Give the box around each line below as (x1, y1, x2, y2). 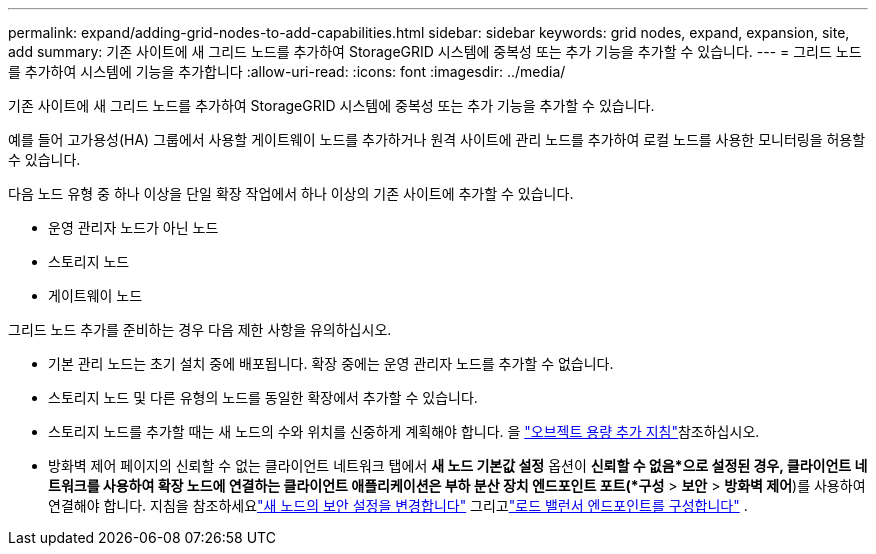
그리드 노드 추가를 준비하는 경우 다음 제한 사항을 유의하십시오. (8, 321, 392, 338)
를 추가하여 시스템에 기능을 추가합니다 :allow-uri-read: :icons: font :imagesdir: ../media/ (8, 63, 566, 80)
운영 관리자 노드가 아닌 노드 (48, 219, 219, 236)
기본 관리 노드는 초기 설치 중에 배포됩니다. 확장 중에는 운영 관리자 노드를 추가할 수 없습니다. (48, 355, 614, 372)
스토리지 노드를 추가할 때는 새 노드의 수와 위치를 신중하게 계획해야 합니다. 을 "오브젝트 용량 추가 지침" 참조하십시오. (48, 423, 760, 440)
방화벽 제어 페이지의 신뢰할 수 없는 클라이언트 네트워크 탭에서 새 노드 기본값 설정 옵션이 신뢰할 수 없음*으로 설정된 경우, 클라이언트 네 (48, 457, 868, 474)
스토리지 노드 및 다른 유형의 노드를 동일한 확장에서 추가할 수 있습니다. (48, 389, 478, 406)
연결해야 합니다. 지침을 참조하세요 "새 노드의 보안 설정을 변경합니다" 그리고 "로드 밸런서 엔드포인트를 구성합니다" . (48, 497, 748, 514)
